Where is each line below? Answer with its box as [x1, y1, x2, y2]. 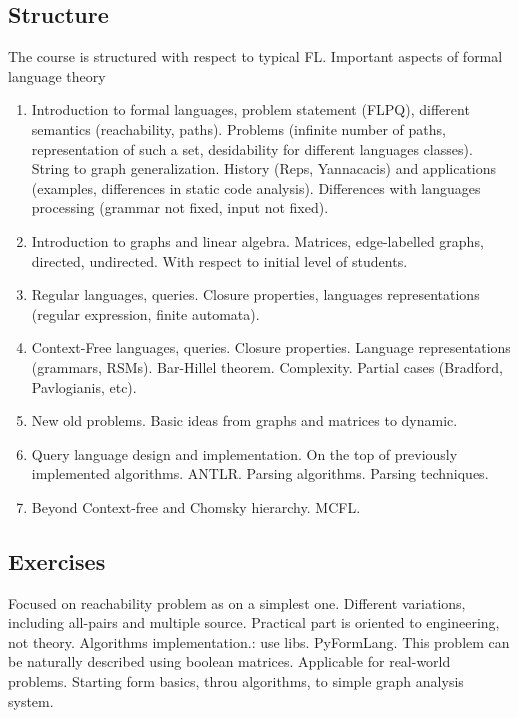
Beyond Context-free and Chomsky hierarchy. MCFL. [31, 496, 361, 517]
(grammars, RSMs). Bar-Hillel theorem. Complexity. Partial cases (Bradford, [31, 356, 503, 377]
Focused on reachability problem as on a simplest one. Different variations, [8, 592, 466, 613]
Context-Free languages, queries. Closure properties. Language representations [31, 337, 511, 358]
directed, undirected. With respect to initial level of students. [31, 250, 408, 271]
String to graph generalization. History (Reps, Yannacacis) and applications [31, 158, 497, 179]
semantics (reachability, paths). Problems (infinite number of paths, [31, 118, 446, 139]
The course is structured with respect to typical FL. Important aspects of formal [8, 46, 503, 67]
